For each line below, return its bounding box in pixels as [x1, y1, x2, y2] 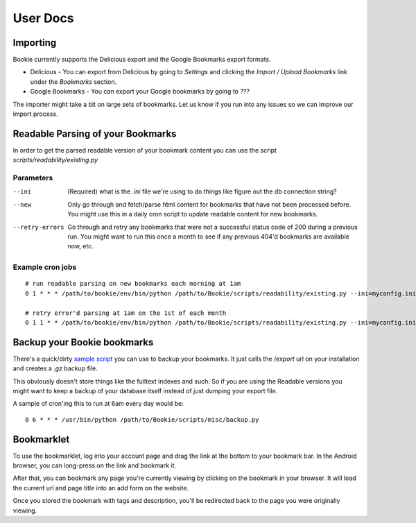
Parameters [12, 173, 53, 183]
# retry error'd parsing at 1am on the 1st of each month [25, 309, 227, 317]
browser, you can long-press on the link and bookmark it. [12, 461, 177, 470]
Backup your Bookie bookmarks [12, 336, 154, 348]
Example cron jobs [12, 262, 77, 272]
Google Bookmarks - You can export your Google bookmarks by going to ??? [30, 87, 250, 96]
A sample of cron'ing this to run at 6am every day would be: [12, 400, 184, 408]
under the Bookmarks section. [30, 77, 117, 86]
